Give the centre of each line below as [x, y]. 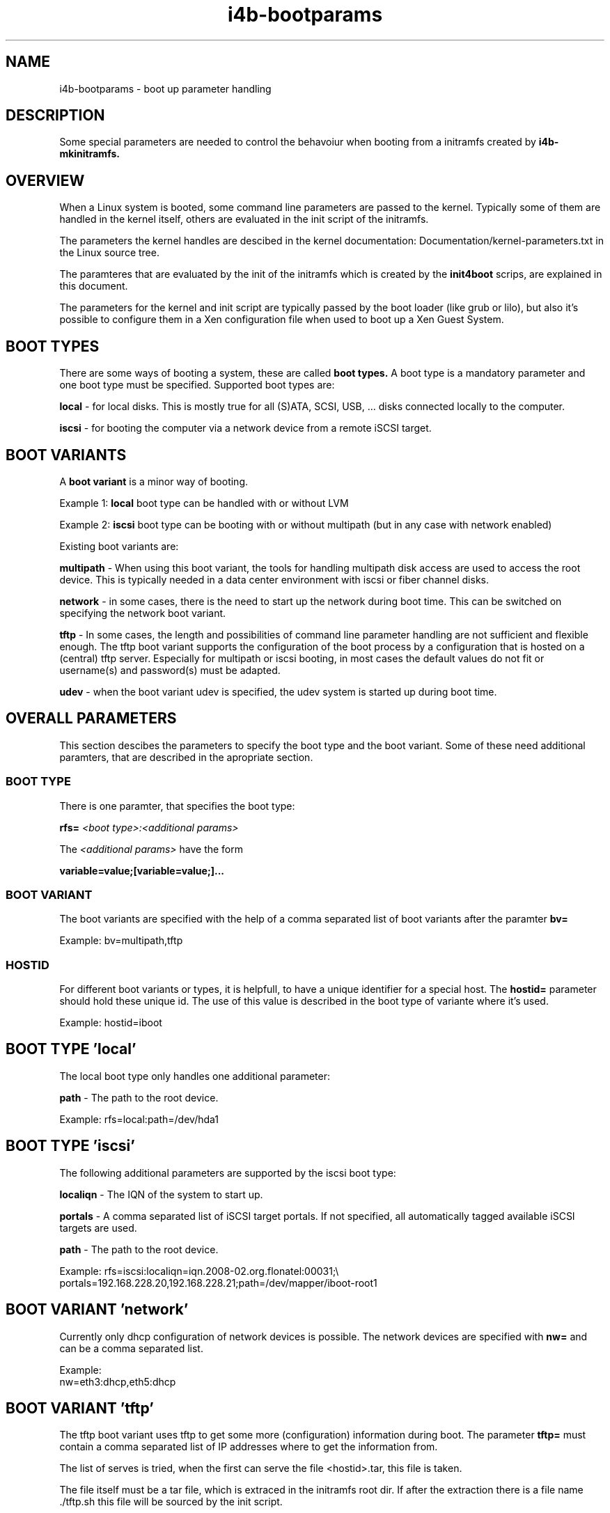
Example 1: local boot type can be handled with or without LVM [204, 503]
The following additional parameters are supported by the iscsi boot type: [228, 1173]
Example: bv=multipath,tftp [121, 941]
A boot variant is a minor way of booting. [154, 481]
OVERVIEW [45, 180]
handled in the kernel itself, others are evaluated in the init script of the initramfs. [244, 219]
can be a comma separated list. [131, 1348]
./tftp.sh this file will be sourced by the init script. [171, 1502]
